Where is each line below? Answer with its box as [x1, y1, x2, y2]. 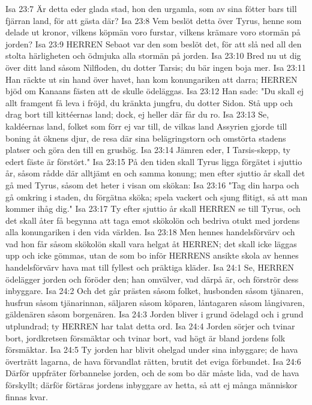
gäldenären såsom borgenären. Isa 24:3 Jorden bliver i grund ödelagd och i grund [5, 308, 304, 320]
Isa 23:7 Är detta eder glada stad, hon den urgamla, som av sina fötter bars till [5, 2, 297, 14]
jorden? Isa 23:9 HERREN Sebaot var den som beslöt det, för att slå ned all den [5, 37, 302, 50]
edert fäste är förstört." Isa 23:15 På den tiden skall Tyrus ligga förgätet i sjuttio [5, 155, 302, 167]
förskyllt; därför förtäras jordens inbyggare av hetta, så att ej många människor [5, 379, 298, 391]
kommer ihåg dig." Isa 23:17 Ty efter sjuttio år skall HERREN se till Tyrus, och [5, 202, 301, 215]
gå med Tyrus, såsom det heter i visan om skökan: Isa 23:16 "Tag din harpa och [5, 178, 299, 191]
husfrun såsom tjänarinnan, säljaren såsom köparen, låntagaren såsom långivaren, [5, 296, 305, 308]
